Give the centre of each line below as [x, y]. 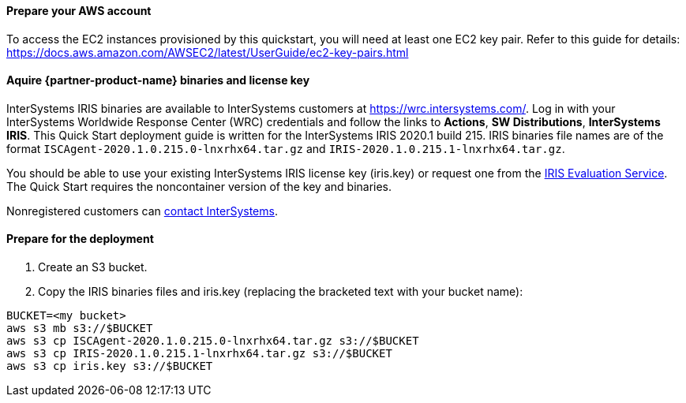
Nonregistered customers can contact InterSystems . [142, 211]
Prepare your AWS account [79, 11]
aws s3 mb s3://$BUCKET [80, 328]
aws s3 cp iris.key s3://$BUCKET [110, 366]
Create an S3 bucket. [93, 267]
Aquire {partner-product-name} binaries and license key [158, 80]
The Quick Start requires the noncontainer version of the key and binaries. [199, 186]
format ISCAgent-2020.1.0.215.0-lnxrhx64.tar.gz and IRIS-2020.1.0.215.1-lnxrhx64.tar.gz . [286, 148]
